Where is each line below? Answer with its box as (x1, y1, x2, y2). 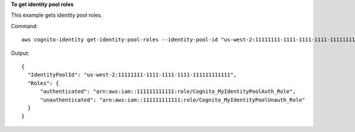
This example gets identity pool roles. (11, 12, 103, 19)
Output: (11, 49, 30, 56)
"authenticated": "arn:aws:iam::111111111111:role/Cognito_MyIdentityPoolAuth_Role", (40, 88, 296, 95)
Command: (11, 22, 38, 30)
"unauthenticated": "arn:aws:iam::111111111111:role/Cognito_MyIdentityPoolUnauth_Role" (40, 96, 306, 103)
